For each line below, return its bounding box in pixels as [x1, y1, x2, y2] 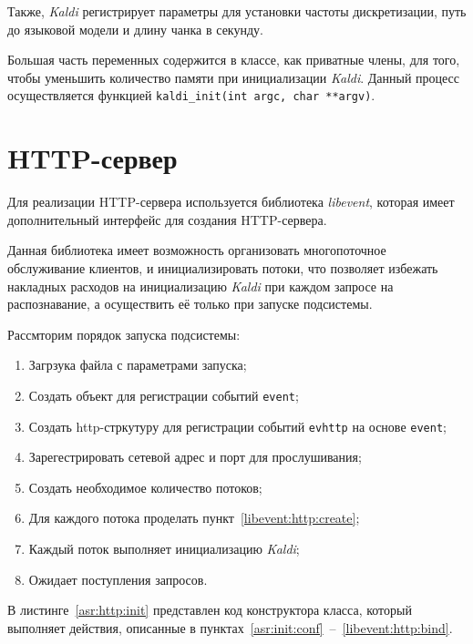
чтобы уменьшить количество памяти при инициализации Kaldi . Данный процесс [7, 67, 460, 87]
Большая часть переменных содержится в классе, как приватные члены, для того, [7, 50, 460, 69]
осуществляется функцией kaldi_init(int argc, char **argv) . [7, 86, 375, 105]
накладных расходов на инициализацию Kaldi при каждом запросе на [7, 276, 394, 295]
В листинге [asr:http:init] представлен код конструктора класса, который [7, 600, 412, 619]
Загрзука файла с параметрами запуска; [28, 355, 247, 374]
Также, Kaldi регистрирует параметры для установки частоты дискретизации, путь [7, 2, 467, 20]
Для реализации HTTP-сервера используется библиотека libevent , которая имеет [7, 192, 455, 211]
